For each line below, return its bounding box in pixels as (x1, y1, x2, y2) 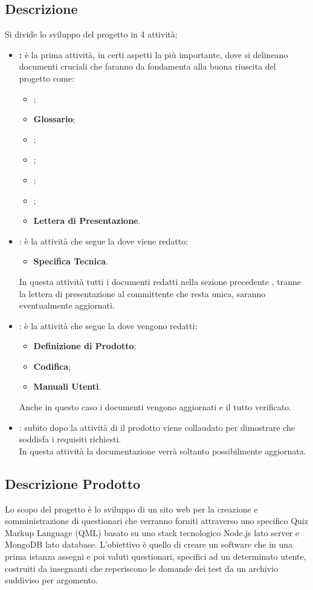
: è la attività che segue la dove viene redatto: (19, 234, 189, 247)
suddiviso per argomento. (5, 574, 98, 586)
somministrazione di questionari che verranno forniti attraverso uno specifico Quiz (5, 514, 308, 527)
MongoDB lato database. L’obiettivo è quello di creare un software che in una (5, 538, 293, 551)
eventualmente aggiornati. (19, 299, 115, 312)
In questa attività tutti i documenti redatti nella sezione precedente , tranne (19, 275, 301, 287)
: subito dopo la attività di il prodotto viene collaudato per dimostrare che (19, 421, 295, 433)
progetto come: (19, 71, 74, 84)
